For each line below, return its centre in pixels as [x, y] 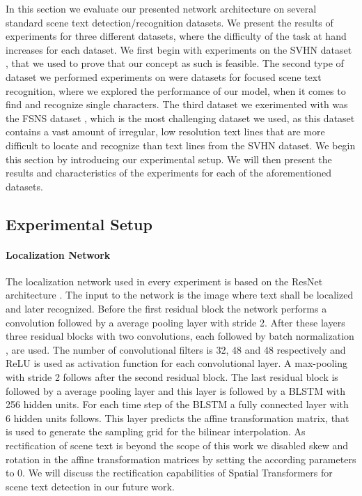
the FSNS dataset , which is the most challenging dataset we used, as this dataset [180, 118]
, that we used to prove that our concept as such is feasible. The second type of [175, 63]
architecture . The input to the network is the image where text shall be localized [180, 295]
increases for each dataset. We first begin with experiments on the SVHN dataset [179, 49]
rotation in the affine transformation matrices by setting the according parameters [181, 459]
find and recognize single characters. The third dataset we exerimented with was [177, 104]
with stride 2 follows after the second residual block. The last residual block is [172, 377]
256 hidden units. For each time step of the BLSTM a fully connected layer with [177, 404]
